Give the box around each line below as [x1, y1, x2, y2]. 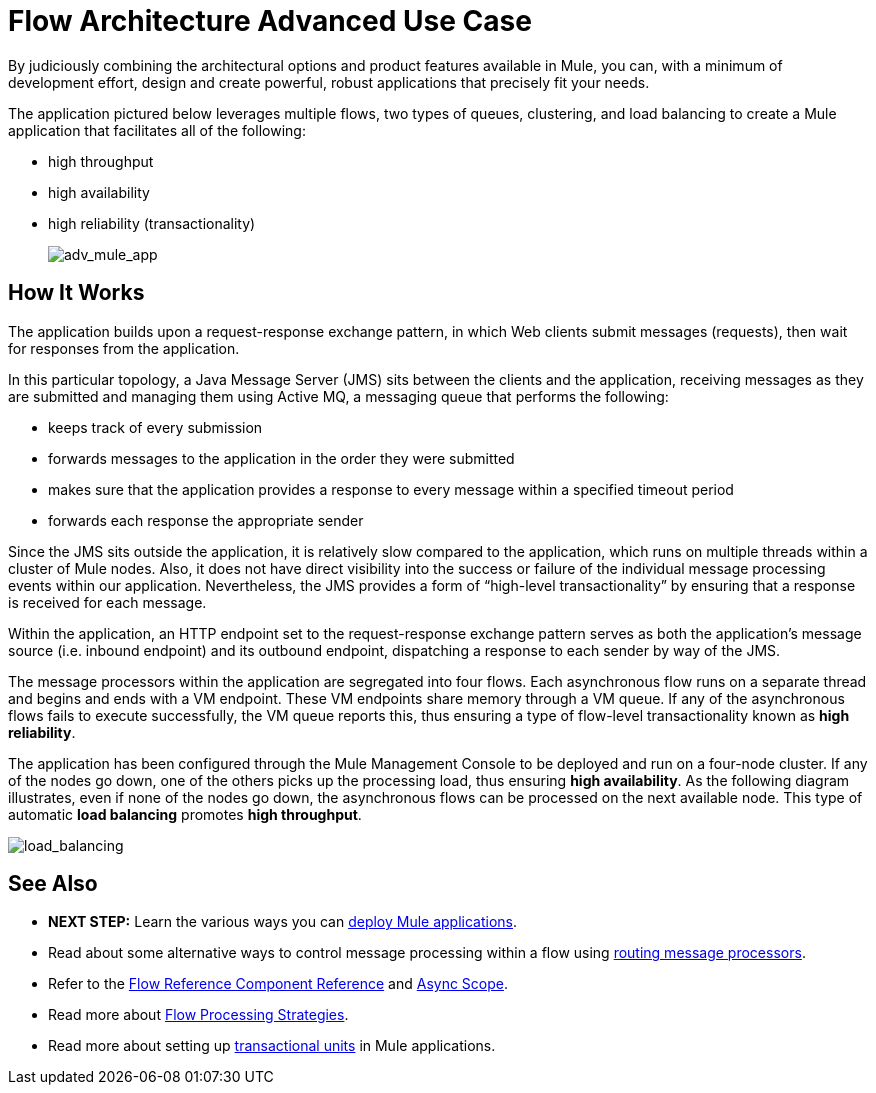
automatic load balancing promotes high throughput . [8, 805, 362, 823]
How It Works [8, 280, 145, 306]
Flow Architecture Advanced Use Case [8, 4, 532, 38]
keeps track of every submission [48, 418, 263, 436]
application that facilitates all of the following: [8, 121, 306, 139]
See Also [8, 871, 98, 897]
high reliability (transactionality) [48, 214, 256, 232]
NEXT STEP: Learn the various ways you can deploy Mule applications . [48, 913, 518, 931]
